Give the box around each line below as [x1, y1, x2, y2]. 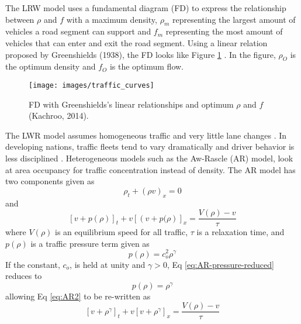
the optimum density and [5, 60, 96, 73]
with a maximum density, [66, 13, 157, 25]
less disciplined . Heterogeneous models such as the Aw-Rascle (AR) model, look [5, 152, 293, 164]
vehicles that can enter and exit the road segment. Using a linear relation [5, 36, 268, 49]
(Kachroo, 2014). [29, 109, 89, 122]
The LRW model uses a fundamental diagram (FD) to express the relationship [5, 2, 286, 13]
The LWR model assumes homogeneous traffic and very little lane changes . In [5, 129, 287, 141]
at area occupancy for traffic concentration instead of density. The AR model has [5, 163, 296, 175]
